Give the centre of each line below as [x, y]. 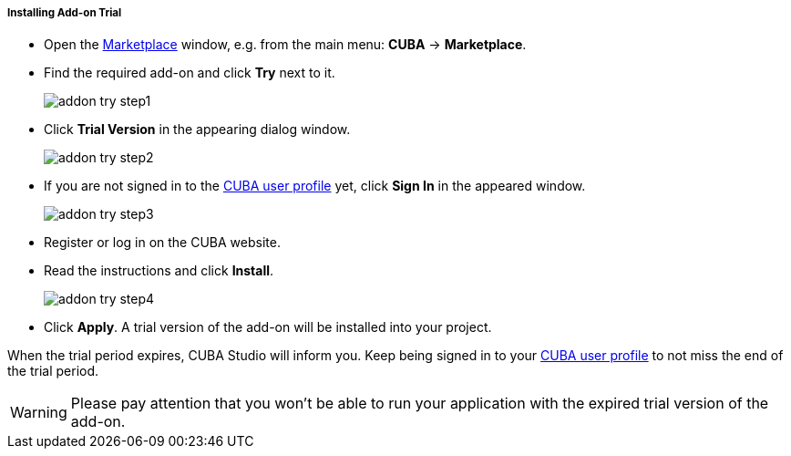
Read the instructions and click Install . [159, 271]
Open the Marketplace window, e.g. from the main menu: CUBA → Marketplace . [285, 45]
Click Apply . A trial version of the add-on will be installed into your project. [268, 327]
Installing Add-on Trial [65, 13]
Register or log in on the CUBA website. [162, 243]
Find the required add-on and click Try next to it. [190, 73]
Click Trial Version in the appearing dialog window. [197, 130]
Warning [39, 413]
